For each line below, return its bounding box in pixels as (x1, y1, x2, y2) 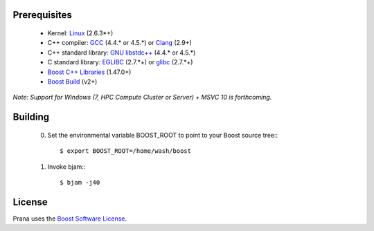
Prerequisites (12, 9, 72, 21)
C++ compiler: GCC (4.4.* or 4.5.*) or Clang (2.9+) (47, 39, 192, 47)
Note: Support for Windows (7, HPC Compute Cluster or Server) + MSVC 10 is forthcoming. (12, 93, 272, 102)
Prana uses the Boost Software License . (12, 214, 127, 223)
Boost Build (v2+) (47, 77, 98, 86)
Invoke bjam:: (47, 163, 86, 171)
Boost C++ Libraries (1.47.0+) (47, 68, 132, 76)
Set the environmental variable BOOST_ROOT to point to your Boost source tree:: (47, 131, 278, 139)
